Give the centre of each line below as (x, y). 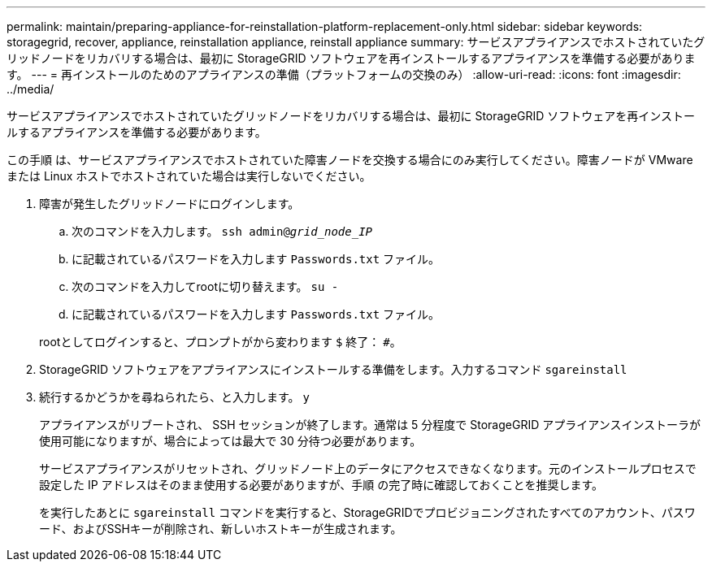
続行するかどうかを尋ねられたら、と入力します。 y (174, 397)
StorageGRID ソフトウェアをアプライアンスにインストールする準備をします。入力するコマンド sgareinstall (333, 369)
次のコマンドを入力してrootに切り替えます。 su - (205, 286)
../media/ (30, 89)
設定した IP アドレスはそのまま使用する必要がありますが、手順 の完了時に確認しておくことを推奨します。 (321, 485)
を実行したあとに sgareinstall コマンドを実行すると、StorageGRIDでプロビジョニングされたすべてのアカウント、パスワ (367, 512)
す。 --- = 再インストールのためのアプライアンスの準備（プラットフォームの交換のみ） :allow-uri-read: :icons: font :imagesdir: (344, 74)
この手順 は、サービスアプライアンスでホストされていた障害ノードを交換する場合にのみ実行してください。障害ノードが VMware (350, 160)
